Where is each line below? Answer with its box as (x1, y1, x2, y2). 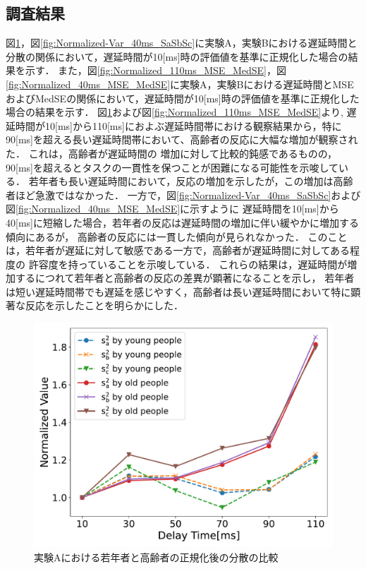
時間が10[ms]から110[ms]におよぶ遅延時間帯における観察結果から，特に (15, 118, 342, 133)
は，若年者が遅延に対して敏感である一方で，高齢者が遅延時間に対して (6, 243, 331, 258)
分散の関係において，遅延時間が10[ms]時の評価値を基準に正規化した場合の (6, 49, 348, 64)
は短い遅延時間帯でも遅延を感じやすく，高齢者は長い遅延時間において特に (6, 284, 351, 299)
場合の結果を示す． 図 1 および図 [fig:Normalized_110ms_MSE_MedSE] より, (6, 104, 343, 119)
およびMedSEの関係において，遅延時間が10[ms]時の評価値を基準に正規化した (6, 90, 360, 105)
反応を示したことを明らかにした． (25, 298, 183, 313)
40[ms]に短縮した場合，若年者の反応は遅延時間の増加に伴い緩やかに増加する (6, 215, 359, 229)
